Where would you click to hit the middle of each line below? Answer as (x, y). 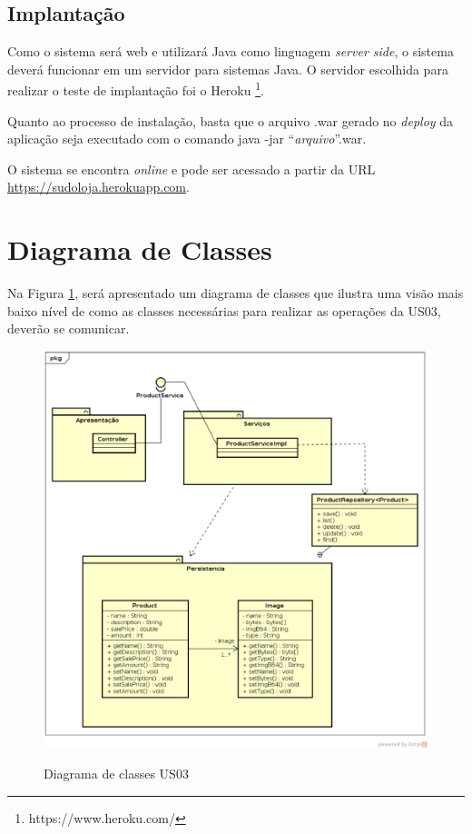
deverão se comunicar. (69, 328)
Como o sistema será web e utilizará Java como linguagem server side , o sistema (231, 51)
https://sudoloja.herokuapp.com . (98, 187)
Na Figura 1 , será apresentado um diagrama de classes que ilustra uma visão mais (236, 293)
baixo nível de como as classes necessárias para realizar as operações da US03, (224, 310)
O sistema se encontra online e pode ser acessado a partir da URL (192, 169)
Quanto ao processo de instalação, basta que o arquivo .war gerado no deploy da (231, 120)
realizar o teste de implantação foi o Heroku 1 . (136, 89)
